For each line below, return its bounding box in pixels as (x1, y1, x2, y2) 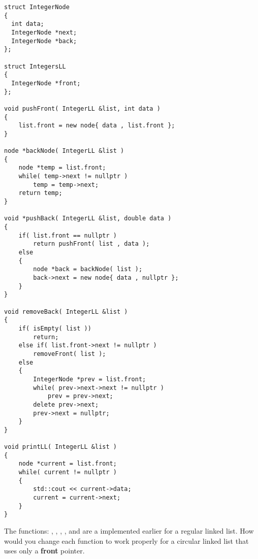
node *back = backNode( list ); (33, 266, 143, 273)
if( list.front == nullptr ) (18, 232, 117, 239)
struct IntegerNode (4, 4, 70, 11)
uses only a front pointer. (4, 545, 85, 556)
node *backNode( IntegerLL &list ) (4, 147, 124, 155)
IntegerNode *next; (11, 28, 77, 36)
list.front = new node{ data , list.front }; (18, 122, 175, 129)
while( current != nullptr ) (18, 469, 117, 476)
